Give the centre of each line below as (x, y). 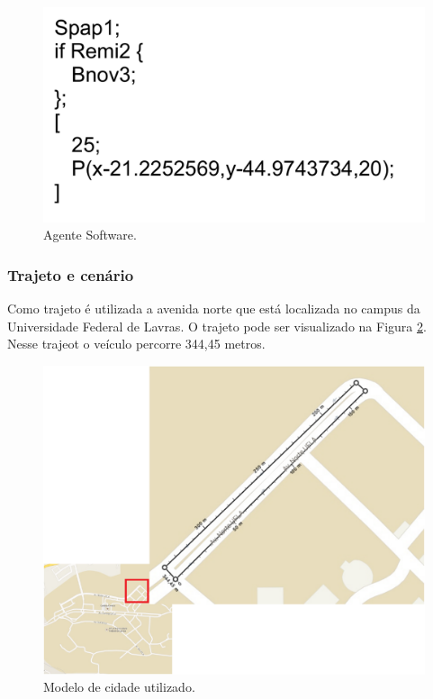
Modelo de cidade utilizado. (119, 687)
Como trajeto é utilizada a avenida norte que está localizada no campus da (214, 308)
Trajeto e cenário (71, 274)
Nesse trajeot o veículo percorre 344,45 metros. (136, 344)
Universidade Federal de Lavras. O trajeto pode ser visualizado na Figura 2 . (217, 326)
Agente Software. (90, 235)
